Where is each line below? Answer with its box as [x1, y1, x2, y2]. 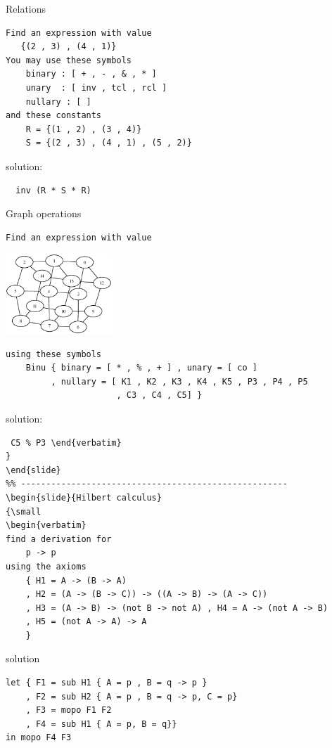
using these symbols [6, 349, 102, 359]
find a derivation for [6, 534, 112, 544]
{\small [6, 506, 41, 517]
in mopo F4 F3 [6, 733, 72, 743]
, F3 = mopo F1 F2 [25, 705, 112, 716]
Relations [6, 1, 46, 15]
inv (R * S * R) [15, 185, 91, 195]
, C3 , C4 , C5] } [116, 390, 203, 401]
